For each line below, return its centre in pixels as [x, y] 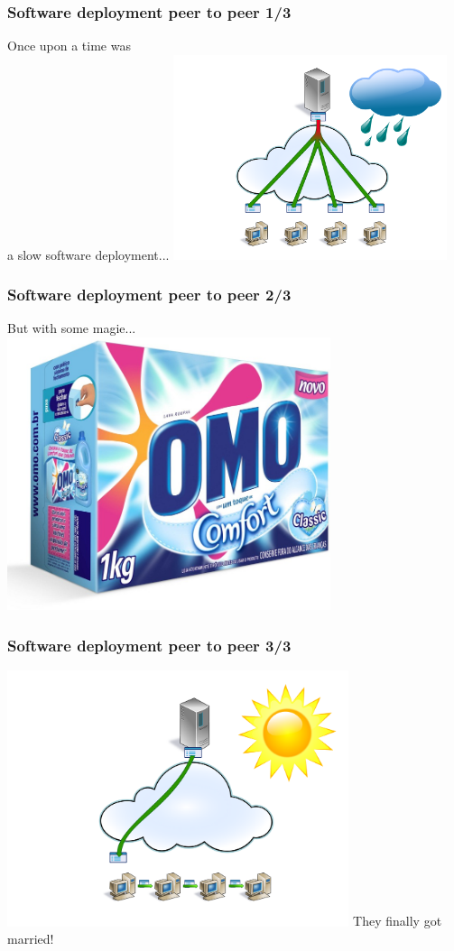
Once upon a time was [69, 46]
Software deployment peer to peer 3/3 [149, 645]
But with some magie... [72, 328]
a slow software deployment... [88, 254]
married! [31, 939]
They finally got [398, 921]
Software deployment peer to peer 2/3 [149, 295]
